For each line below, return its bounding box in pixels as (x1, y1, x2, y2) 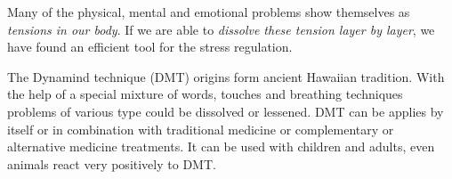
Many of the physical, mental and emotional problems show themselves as (7, 3, 410, 20)
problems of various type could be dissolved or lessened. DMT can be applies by (7, 102, 444, 120)
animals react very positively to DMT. (7, 154, 216, 173)
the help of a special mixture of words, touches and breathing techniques (7, 85, 403, 103)
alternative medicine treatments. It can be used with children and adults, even (7, 137, 435, 156)
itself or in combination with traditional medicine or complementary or (7, 119, 394, 138)
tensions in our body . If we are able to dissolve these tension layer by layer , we (7, 20, 435, 38)
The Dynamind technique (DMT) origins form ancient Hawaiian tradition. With (7, 67, 445, 85)
